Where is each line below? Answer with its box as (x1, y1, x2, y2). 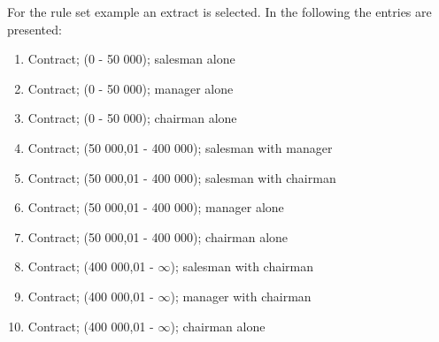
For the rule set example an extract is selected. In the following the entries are (7, 3, 432, 20)
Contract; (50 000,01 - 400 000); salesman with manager (27, 138, 333, 156)
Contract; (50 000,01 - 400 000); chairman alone (27, 227, 289, 246)
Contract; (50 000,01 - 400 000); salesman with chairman (27, 168, 336, 186)
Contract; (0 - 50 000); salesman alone (27, 49, 235, 68)
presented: (7, 19, 62, 38)
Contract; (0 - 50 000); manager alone (27, 79, 234, 97)
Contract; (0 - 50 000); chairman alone (27, 109, 237, 127)
